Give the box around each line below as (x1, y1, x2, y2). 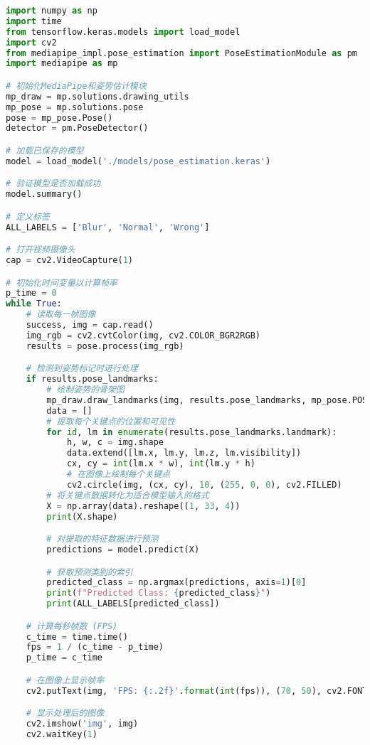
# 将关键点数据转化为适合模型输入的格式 (46, 490, 209, 500)
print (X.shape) (46, 511, 118, 522)
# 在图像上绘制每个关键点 (66, 469, 171, 480)
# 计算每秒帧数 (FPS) (26, 621, 118, 631)
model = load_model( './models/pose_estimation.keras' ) (6, 156, 271, 166)
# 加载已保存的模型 (6, 145, 84, 156)
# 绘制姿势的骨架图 (46, 385, 125, 395)
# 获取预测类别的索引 (46, 567, 133, 577)
